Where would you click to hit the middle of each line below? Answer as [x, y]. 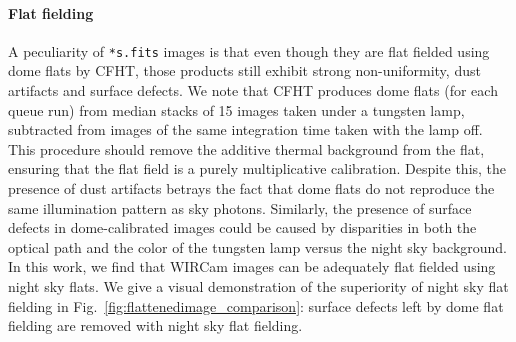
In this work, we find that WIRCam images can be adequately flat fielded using [252, 266]
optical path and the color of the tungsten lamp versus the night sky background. [258, 246]
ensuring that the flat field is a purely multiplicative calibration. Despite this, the [257, 168]
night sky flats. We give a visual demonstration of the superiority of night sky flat [258, 285]
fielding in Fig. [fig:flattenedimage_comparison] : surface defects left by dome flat [256, 305]
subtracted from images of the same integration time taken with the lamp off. [245, 129]
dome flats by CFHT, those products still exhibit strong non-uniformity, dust [244, 70]
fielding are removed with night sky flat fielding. [155, 325]
